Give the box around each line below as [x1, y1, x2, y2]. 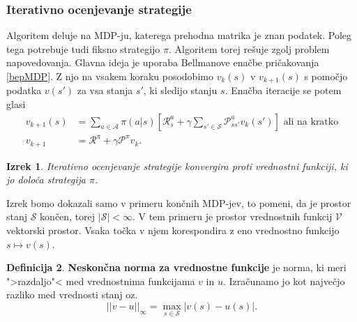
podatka [6, 83, 42, 98]
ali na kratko [283, 116, 339, 127]
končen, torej [40, 209, 96, 224]
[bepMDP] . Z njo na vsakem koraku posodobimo [6, 69, 213, 83]
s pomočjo [304, 69, 348, 83]
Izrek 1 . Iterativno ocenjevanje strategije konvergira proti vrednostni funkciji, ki [6, 158, 348, 173]
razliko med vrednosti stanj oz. [6, 287, 138, 302]
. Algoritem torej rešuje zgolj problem [169, 41, 330, 56]
